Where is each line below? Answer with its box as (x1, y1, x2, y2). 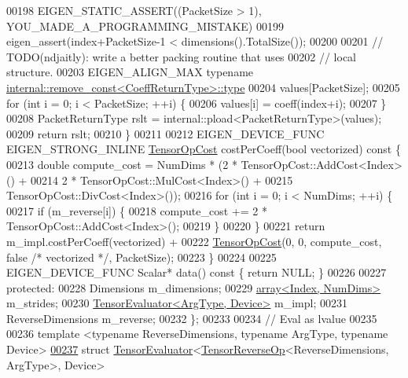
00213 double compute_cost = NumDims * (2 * (6, 156, 237, 172)
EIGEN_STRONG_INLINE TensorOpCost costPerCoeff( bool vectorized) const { (6, 141, 401, 157)
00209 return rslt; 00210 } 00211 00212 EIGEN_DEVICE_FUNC (6, 125, 325, 141)
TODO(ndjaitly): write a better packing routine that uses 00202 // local (6, 48, 357, 64)
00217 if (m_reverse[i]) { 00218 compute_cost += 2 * (6, 202, 267, 218)
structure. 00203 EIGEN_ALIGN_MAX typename (6, 64, 254, 80)
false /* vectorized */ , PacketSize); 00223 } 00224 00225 (6, 248, 277, 265)
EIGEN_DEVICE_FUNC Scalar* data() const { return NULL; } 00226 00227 (6, 264, 387, 281)
